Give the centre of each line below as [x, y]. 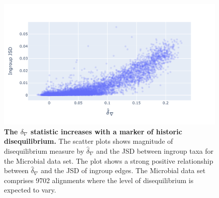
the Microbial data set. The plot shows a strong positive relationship [109, 160]
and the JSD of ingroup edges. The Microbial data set [123, 170]
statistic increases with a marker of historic [106, 131]
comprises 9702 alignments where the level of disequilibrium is [99, 180]
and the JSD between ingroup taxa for [155, 151]
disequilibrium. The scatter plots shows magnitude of [89, 141]
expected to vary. [30, 190]
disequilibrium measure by [44, 151]
